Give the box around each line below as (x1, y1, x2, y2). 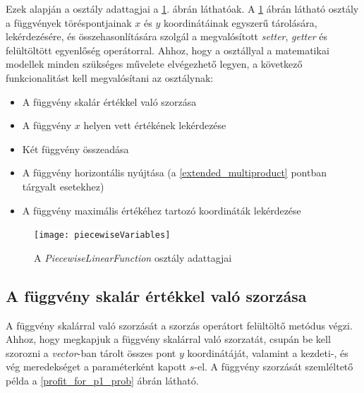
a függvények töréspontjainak (6, 15, 132, 30)
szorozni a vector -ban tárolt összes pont (6, 345, 176, 360)
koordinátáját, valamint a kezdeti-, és (187, 345, 348, 360)
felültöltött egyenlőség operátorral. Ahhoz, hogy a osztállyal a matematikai (6, 42, 329, 57)
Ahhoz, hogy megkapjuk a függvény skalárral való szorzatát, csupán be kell (6, 332, 331, 346)
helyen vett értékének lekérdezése (83, 118, 226, 133)
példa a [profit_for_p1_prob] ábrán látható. (6, 373, 199, 387)
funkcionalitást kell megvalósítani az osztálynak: (6, 70, 214, 85)
